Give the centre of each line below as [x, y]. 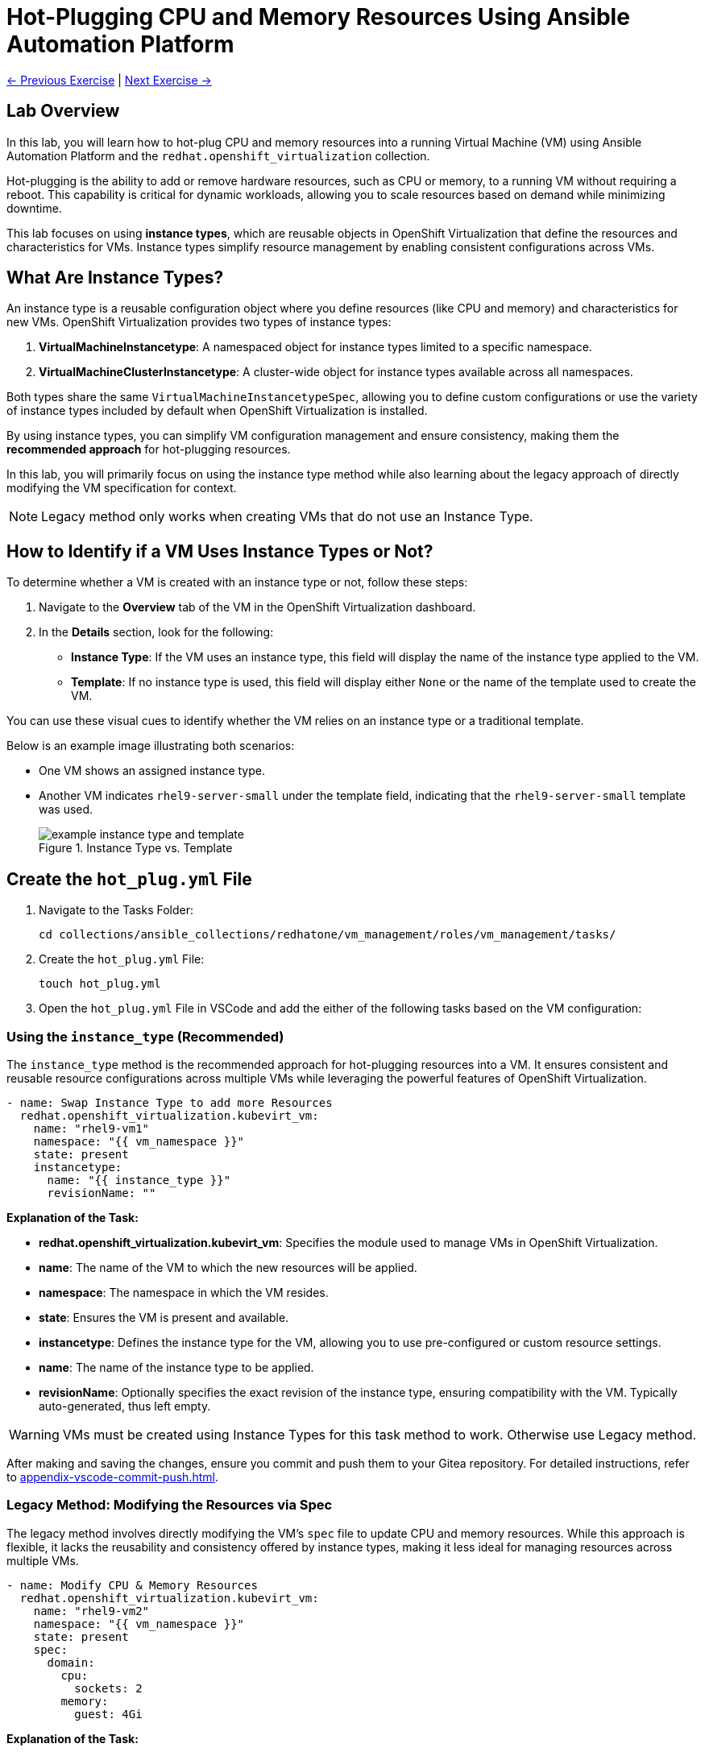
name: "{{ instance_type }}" [139, 1180]
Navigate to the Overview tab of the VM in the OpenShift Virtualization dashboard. [257, 607]
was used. [66, 810]
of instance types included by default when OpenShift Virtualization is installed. [217, 411]
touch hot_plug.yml [100, 984]
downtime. [34, 208]
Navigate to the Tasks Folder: [116, 910]
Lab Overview [63, 111]
